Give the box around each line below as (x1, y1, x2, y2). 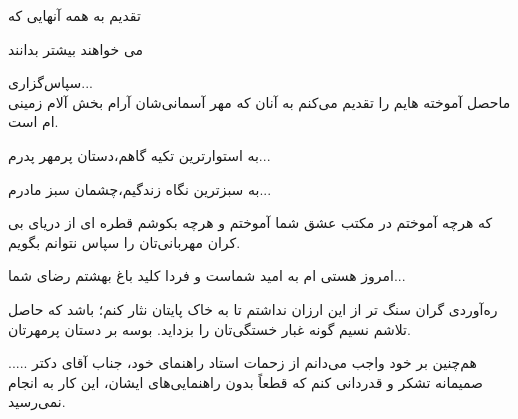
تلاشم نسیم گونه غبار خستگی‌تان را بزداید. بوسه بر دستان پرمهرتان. (8, 318, 411, 339)
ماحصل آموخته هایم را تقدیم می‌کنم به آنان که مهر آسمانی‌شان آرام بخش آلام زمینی (8, 91, 511, 112)
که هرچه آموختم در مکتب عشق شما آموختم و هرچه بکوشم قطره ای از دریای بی (8, 212, 493, 233)
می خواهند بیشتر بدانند (8, 38, 144, 59)
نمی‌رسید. (8, 391, 66, 412)
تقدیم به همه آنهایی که (8, 5, 141, 25)
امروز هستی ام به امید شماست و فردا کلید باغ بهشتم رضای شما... (8, 265, 406, 286)
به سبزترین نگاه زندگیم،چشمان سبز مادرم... (8, 178, 272, 199)
